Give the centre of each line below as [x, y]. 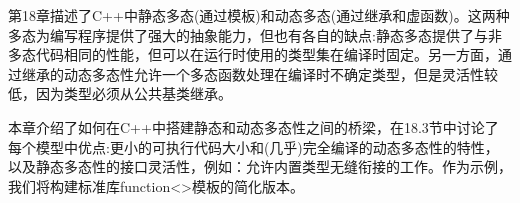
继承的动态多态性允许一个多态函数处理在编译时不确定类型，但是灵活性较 [259, 73]
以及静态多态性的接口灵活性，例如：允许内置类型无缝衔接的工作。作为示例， [260, 166]
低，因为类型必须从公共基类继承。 [120, 93]
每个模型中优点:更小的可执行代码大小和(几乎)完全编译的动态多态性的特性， [253, 146]
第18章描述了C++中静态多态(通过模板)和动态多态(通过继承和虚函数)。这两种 [259, 15]
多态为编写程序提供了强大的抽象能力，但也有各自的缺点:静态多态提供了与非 [255, 34]
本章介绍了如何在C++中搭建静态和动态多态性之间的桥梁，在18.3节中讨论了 [253, 126]
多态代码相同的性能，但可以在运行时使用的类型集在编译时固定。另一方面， [253, 54]
